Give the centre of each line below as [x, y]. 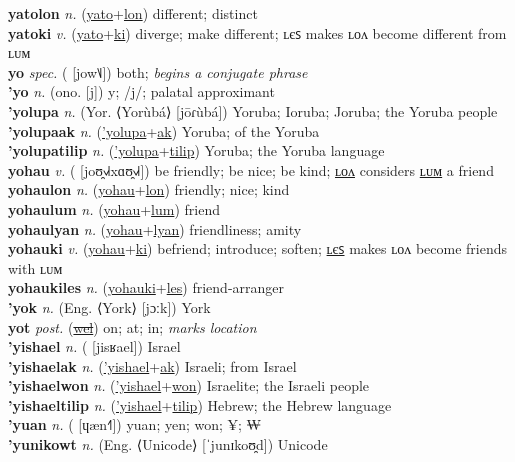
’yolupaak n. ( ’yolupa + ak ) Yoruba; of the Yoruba [164, 130]
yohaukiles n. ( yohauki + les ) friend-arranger [146, 287]
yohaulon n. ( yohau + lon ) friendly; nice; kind [149, 189]
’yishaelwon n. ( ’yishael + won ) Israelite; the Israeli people [189, 385]
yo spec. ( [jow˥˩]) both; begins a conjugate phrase [158, 71]
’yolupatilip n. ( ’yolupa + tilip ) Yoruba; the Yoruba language [196, 150]
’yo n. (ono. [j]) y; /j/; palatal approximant [141, 91]
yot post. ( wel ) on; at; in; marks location [132, 326]
